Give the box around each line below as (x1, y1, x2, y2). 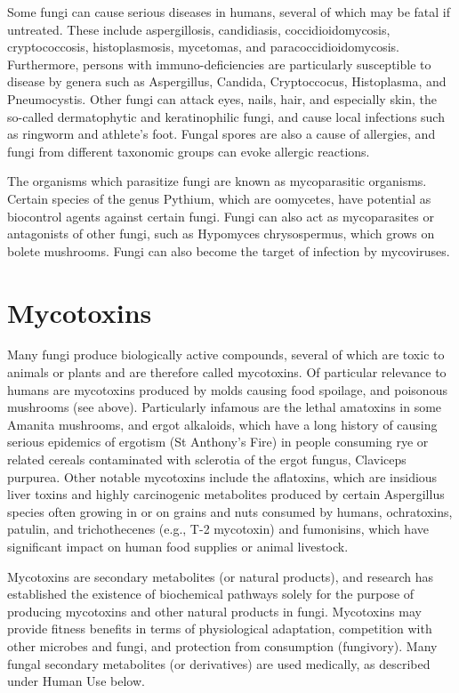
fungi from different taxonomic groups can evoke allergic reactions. (7, 141, 370, 160)
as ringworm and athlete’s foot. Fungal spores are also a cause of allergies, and (7, 125, 436, 143)
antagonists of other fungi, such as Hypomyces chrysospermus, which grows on (7, 224, 435, 243)
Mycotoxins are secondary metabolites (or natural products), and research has (7, 567, 434, 585)
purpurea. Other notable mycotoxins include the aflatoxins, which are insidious (7, 467, 438, 486)
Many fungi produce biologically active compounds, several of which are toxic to (7, 345, 445, 364)
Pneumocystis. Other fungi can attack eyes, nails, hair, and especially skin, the (7, 89, 437, 108)
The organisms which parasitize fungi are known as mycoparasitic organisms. (7, 172, 427, 190)
